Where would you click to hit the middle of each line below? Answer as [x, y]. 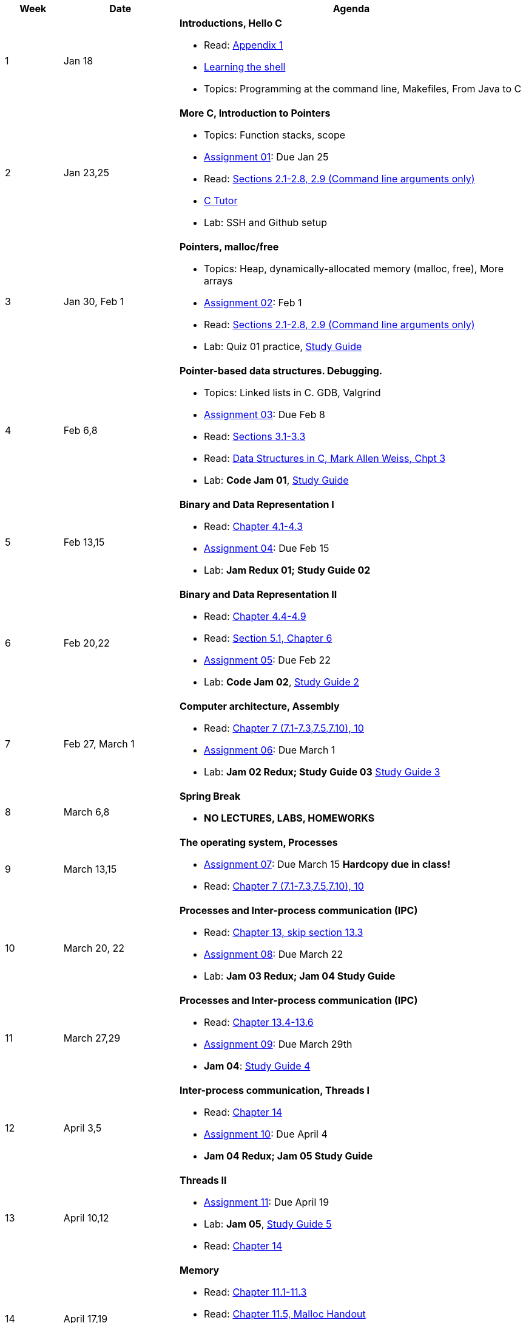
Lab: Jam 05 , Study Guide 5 [268, 1224]
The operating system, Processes [258, 842]
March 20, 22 [94, 948]
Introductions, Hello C [231, 23]
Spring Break [210, 796]
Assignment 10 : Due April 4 [265, 1134]
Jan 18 [78, 61]
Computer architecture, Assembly [259, 706]
